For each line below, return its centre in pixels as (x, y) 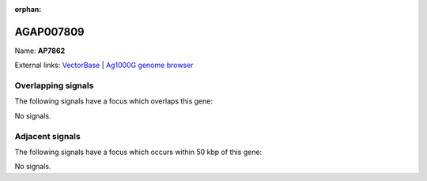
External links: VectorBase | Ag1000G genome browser (104, 65)
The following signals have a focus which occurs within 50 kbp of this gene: (138, 152)
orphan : (28, 9)
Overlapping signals (54, 85)
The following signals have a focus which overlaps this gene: (114, 101)
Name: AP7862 (40, 51)
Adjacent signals (47, 136)
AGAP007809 (49, 32)
